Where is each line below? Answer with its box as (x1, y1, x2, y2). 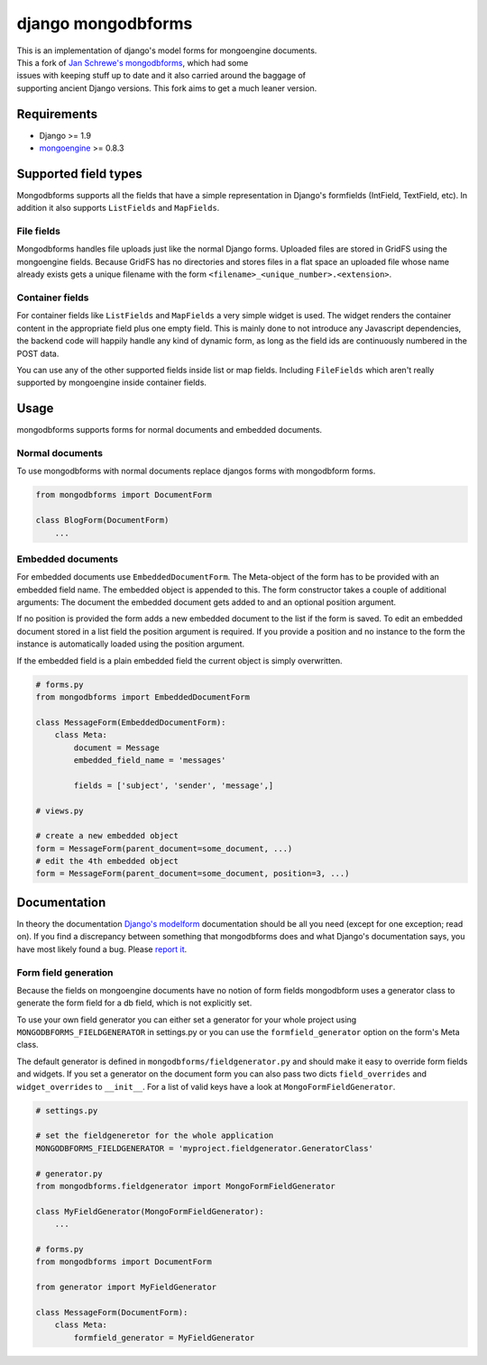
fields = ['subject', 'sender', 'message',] (73, 780, 274, 791)
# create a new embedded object (35, 830, 179, 841)
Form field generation (16, 966, 114, 978)
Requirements (16, 106, 98, 122)
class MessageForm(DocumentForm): (35, 1307, 188, 1317)
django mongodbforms (16, 14, 193, 33)
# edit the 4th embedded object (35, 857, 179, 866)
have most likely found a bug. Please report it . (16, 943, 188, 955)
